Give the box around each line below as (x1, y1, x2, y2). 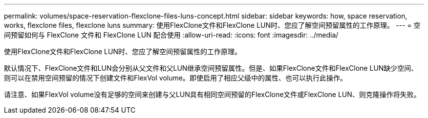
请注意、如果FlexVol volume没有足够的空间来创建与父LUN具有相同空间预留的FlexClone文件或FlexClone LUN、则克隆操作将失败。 (4, 90, 421, 98)
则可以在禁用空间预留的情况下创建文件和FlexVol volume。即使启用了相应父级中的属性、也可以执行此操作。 (4, 74, 347, 82)
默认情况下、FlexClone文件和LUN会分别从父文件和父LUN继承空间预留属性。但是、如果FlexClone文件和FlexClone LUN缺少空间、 (4, 64, 418, 72)
